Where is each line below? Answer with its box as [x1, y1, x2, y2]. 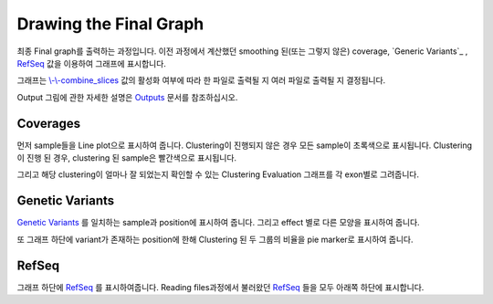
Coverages [16, 115, 81, 131]
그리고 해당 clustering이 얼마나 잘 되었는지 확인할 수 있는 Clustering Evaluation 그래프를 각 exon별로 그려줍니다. [16, 169, 420, 180]
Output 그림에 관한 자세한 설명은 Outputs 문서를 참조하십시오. [16, 91, 238, 102]
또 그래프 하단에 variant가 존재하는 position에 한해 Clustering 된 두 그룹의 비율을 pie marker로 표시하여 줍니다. [16, 234, 414, 245]
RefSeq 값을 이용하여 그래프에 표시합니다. [16, 58, 166, 68]
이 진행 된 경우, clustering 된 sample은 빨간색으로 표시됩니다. [16, 152, 237, 163]
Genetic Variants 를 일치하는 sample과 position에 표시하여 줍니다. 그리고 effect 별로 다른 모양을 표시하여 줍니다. [16, 217, 420, 228]
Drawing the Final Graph [16, 14, 205, 34]
